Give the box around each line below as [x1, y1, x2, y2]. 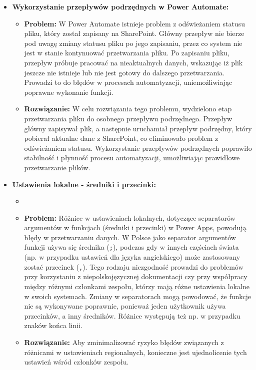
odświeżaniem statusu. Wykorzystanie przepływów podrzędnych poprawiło [24, 142, 252, 153]
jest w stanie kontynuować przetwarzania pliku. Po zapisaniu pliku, [24, 47, 230, 58]
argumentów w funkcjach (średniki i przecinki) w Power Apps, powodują [24, 222, 246, 233]
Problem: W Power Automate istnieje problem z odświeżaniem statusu [24, 18, 245, 28]
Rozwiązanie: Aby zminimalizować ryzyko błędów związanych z [24, 337, 224, 347]
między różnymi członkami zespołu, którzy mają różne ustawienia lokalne [24, 281, 249, 291]
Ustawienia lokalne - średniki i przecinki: [12, 179, 156, 189]
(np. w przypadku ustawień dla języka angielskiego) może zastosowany [24, 252, 240, 262]
